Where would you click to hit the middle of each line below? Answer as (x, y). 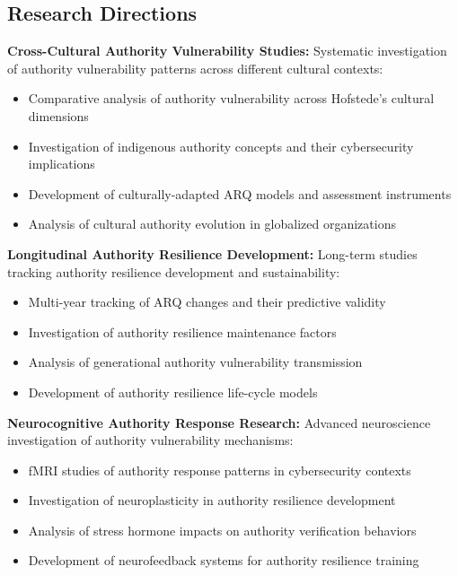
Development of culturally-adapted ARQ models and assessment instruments (240, 193)
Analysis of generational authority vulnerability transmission (195, 362)
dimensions (58, 115)
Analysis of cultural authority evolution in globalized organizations (212, 224)
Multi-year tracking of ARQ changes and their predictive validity (207, 302)
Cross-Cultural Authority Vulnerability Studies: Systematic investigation (227, 51)
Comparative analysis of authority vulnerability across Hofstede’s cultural (231, 98)
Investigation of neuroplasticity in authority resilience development (212, 500)
